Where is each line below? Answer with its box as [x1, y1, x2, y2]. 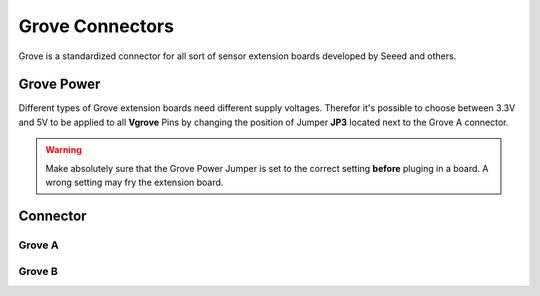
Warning [45, 144, 82, 156]
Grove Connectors [18, 15, 175, 37]
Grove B [18, 265, 59, 279]
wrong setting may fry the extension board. [45, 176, 224, 189]
